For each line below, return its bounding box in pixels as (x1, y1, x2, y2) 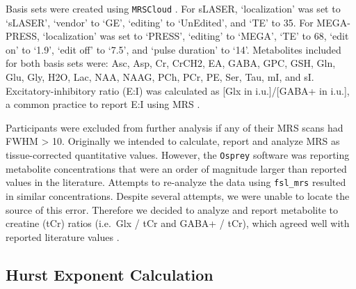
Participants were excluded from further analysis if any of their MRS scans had (6, 120, 343, 134)
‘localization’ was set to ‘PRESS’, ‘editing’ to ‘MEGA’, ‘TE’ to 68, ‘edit (42, 29, 349, 43)
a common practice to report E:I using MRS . (6, 97, 200, 111)
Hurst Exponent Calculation (6, 263, 213, 285)
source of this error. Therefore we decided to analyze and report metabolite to (6, 202, 339, 217)
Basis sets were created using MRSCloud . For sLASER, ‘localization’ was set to (6, 1, 341, 15)
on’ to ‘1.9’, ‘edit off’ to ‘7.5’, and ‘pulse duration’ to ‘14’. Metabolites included (6, 42, 341, 56)
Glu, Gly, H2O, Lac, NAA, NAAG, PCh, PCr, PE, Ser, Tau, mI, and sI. (6, 70, 314, 84)
